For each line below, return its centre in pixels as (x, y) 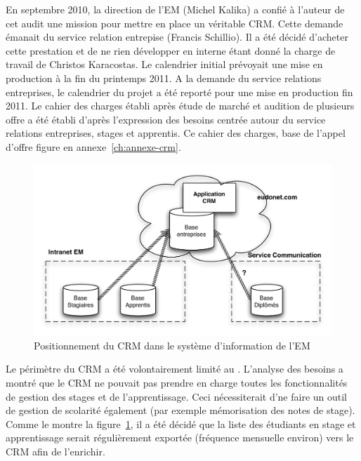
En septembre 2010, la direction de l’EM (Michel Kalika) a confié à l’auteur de (175, 9)
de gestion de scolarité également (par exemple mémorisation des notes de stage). (180, 410)
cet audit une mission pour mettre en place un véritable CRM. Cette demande (175, 23)
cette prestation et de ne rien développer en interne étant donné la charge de (171, 50)
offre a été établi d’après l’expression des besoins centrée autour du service (166, 119)
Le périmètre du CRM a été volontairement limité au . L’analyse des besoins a (175, 369)
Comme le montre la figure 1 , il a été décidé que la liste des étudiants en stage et (181, 423)
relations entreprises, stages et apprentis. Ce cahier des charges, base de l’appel (176, 133)
